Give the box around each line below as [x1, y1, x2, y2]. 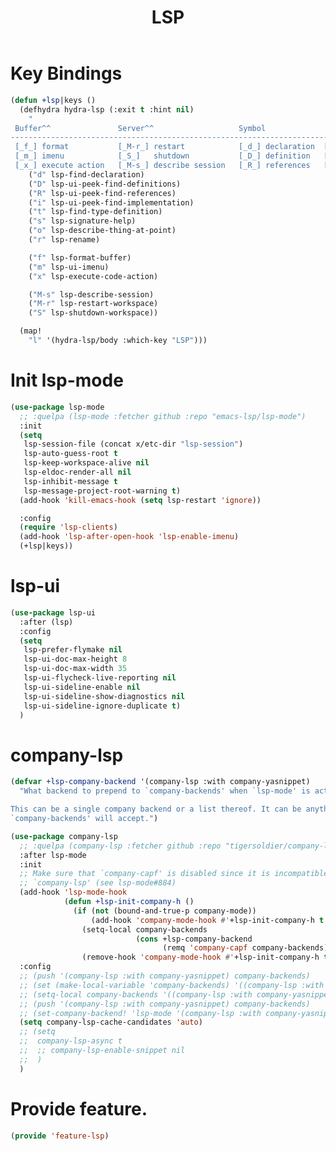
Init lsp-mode [10, 369, 124, 392]
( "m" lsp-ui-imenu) [28, 262, 110, 272]
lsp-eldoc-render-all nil [23, 467, 132, 477]
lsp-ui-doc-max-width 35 [23, 664, 128, 674]
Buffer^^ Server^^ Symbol [14, 123, 267, 133]
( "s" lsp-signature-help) [28, 216, 137, 226]
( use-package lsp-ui [10, 607, 97, 618]
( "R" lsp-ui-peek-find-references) [28, 188, 177, 198]
